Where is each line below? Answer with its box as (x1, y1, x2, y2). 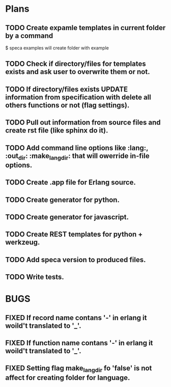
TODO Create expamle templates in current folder (5, 23, 166, 32)
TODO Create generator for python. (5, 195, 120, 204)
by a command (5, 31, 53, 40)
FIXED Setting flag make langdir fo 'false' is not (5, 364, 152, 374)
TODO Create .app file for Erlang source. (5, 178, 136, 187)
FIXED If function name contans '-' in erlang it (5, 339, 153, 347)
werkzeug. (5, 238, 40, 247)
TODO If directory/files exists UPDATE (5, 85, 128, 93)
